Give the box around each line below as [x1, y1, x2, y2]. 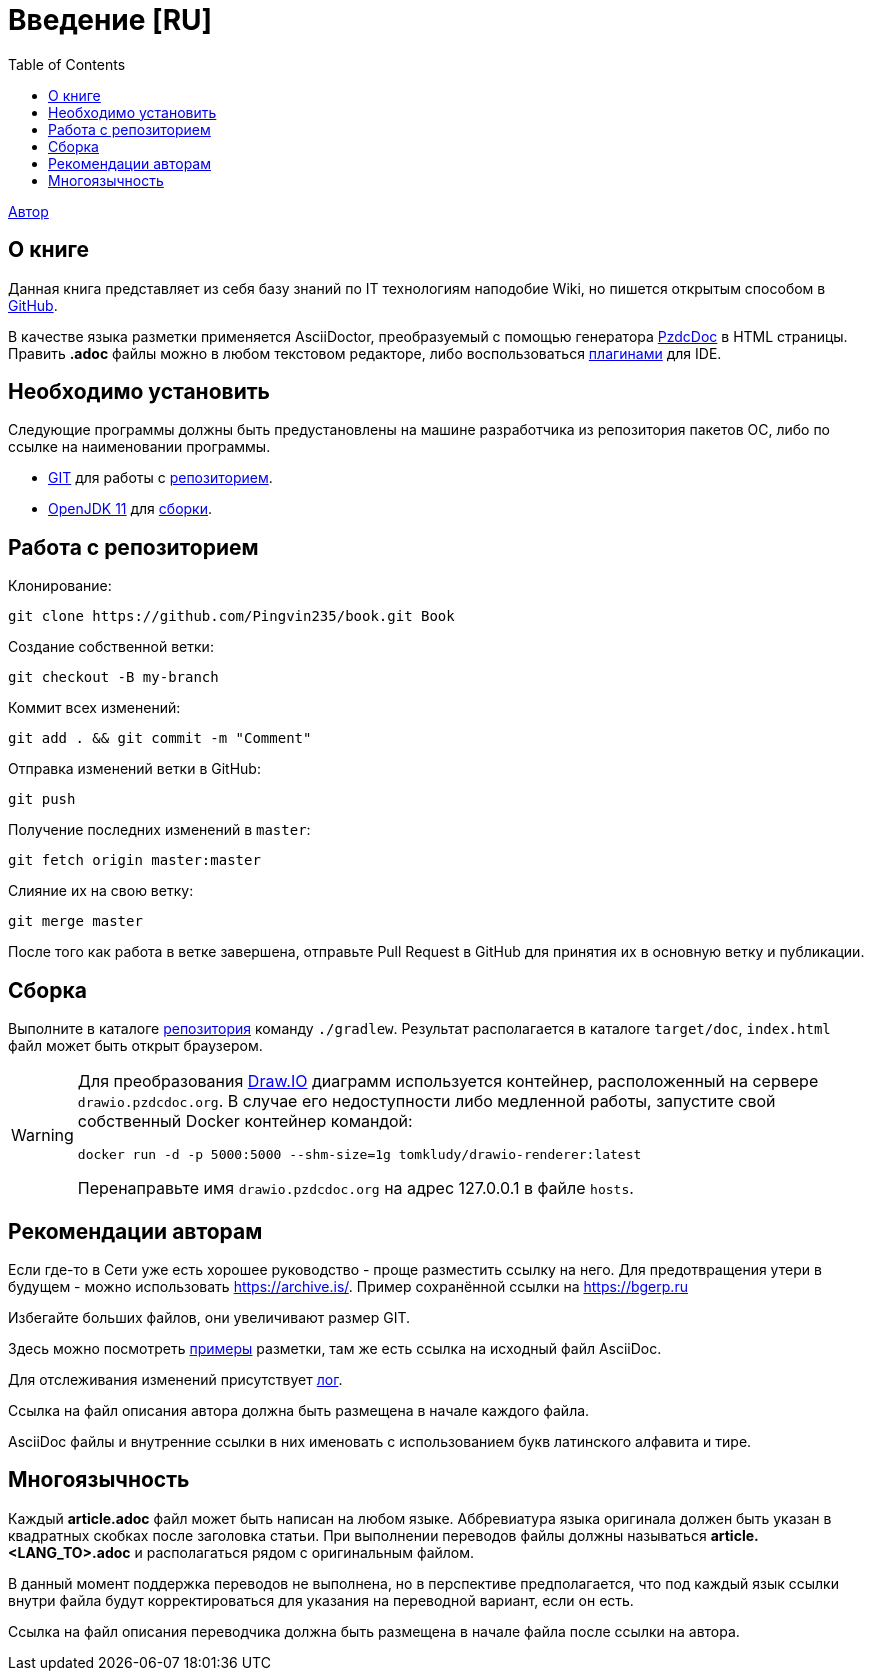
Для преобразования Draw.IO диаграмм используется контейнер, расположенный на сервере [77, 1071, 819, 1092]
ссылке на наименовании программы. [8, 438, 271, 456]
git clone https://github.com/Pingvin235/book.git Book [8, 608, 455, 625]
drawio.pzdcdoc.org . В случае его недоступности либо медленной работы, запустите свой [77, 1091, 776, 1112]
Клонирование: [8, 577, 112, 595]
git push [8, 791, 76, 808]
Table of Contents [8, 55, 126, 73]
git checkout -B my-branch [8, 669, 219, 686]
